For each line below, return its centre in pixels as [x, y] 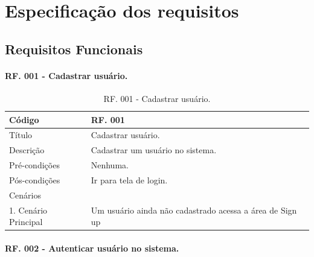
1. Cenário [28, 210]
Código [24, 119]
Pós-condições [35, 179]
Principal [26, 222]
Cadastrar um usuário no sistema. [154, 150]
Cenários [25, 195]
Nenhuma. [110, 165]
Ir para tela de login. [129, 179]
